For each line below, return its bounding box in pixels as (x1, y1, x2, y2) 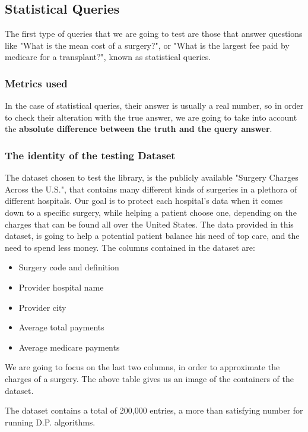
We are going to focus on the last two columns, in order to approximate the (5, 361, 280, 373)
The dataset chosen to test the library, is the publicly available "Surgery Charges (5, 171, 299, 184)
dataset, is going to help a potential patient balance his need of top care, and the (5, 229, 300, 242)
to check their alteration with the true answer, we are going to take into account (5, 111, 297, 123)
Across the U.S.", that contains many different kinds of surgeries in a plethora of (5, 182, 297, 195)
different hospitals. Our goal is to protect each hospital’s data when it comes (5, 194, 283, 207)
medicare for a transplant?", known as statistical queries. (5, 51, 211, 63)
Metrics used (5, 75, 68, 90)
